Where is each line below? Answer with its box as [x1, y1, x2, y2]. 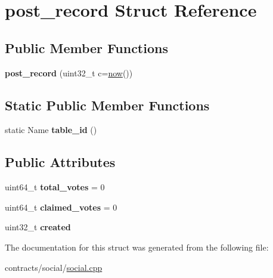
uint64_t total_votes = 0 [5, 181, 105, 193]
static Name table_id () [5, 123, 97, 136]
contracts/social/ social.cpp [5, 261, 103, 273]
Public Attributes [5, 153, 116, 171]
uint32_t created [5, 221, 71, 233]
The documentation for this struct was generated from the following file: [5, 240, 269, 253]
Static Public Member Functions [5, 95, 210, 114]
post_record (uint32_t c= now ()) [5, 66, 133, 79]
